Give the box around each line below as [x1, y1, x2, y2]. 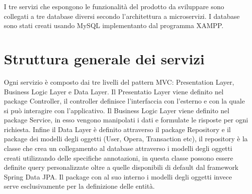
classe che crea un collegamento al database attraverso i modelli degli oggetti [4, 143, 233, 153]
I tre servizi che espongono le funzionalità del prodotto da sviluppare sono [4, 1, 224, 11]
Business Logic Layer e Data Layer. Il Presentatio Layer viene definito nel [4, 86, 224, 96]
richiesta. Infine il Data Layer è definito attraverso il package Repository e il [4, 124, 231, 134]
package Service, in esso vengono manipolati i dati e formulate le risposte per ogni [4, 115, 248, 125]
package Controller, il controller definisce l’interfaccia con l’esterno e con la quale [4, 96, 245, 106]
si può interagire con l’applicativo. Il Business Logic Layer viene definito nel [4, 105, 230, 115]
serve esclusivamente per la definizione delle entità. [4, 181, 155, 191]
